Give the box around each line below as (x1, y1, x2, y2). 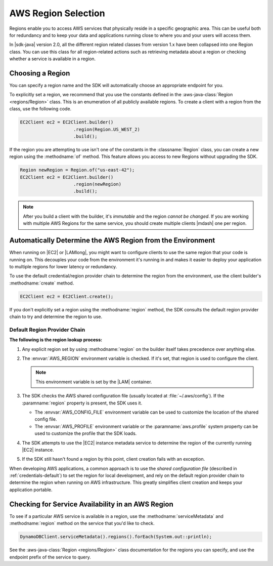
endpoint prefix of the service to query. (9, 554, 91, 560)
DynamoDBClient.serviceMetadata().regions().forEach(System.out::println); (20, 534, 212, 540)
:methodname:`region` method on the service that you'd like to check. (9, 520, 155, 527)
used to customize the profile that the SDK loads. (34, 430, 137, 436)
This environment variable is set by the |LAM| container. (35, 379, 152, 385)
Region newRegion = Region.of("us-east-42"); (20, 167, 135, 173)
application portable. (9, 487, 53, 493)
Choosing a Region (9, 69, 70, 77)
